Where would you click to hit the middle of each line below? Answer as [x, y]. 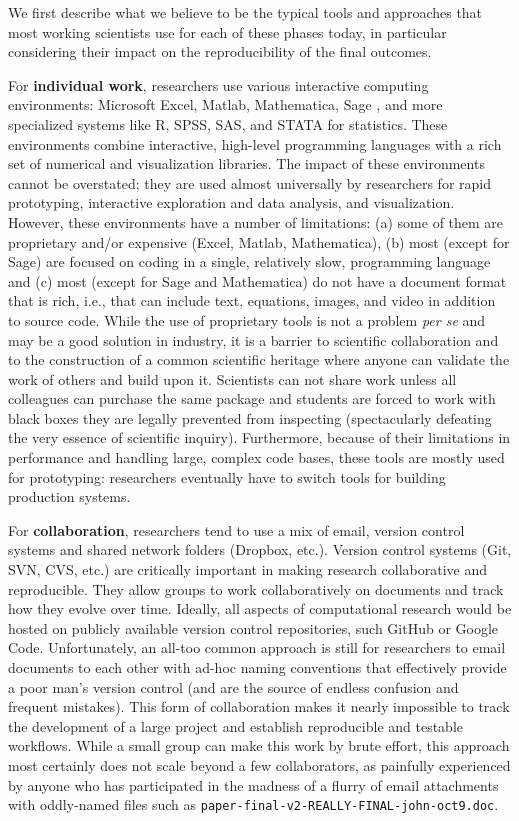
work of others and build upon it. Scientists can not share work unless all [232, 378]
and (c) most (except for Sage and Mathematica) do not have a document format [257, 280]
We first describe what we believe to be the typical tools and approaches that [245, 12]
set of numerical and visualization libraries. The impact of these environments [246, 163]
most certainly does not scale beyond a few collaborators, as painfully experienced [259, 764]
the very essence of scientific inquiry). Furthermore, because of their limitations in [259, 437]
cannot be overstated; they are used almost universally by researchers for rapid [249, 182]
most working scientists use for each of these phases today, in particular [227, 31]
